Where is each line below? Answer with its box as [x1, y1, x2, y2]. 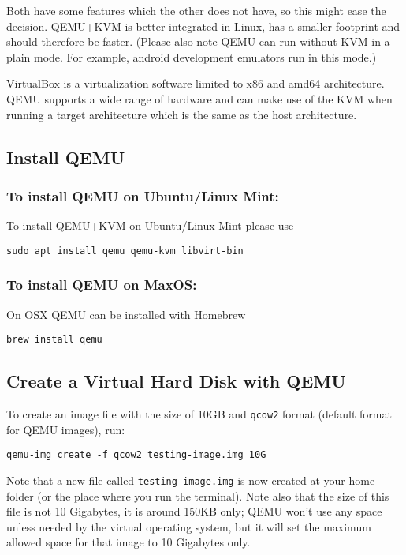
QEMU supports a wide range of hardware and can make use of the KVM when [6, 90, 393, 107]
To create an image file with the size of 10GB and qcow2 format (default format [6, 406, 392, 422]
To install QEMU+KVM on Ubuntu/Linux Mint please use [6, 217, 294, 234]
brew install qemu [6, 334, 102, 346]
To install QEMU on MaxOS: [6, 275, 197, 294]
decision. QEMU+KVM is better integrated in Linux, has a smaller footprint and [6, 17, 400, 34]
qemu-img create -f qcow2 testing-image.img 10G [6, 449, 266, 461]
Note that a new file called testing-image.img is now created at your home [6, 471, 375, 488]
